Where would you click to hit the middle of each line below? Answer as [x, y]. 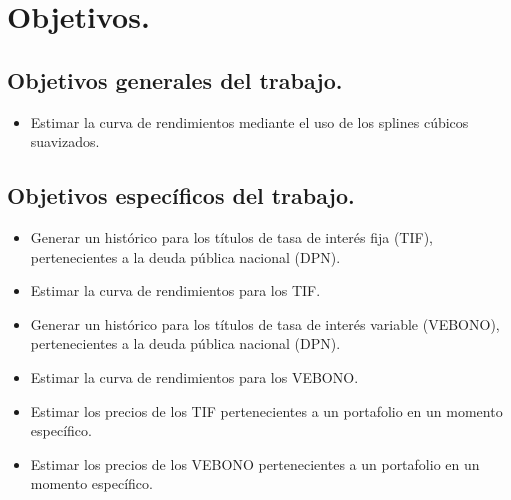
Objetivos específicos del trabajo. [181, 195]
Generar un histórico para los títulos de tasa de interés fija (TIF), [232, 236]
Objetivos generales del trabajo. [175, 79]
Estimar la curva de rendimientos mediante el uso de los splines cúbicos [249, 121]
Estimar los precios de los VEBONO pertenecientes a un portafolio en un [255, 463]
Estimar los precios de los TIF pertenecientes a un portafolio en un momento [266, 410]
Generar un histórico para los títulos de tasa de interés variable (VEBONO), [265, 323]
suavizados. [65, 141]
